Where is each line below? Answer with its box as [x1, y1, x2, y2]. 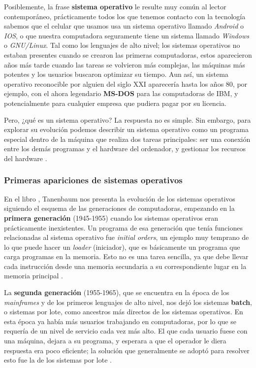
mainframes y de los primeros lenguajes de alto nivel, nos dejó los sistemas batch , [4, 297, 252, 307]
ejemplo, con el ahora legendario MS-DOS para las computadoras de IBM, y [4, 88, 238, 99]
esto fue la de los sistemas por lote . [4, 355, 112, 365]
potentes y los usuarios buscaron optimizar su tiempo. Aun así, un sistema [4, 69, 228, 79]
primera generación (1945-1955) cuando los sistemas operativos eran [4, 212, 218, 223]
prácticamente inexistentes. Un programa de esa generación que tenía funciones [4, 222, 243, 233]
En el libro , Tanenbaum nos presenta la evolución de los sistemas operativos [4, 193, 235, 203]
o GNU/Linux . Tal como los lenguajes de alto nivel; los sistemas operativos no [4, 40, 240, 50]
